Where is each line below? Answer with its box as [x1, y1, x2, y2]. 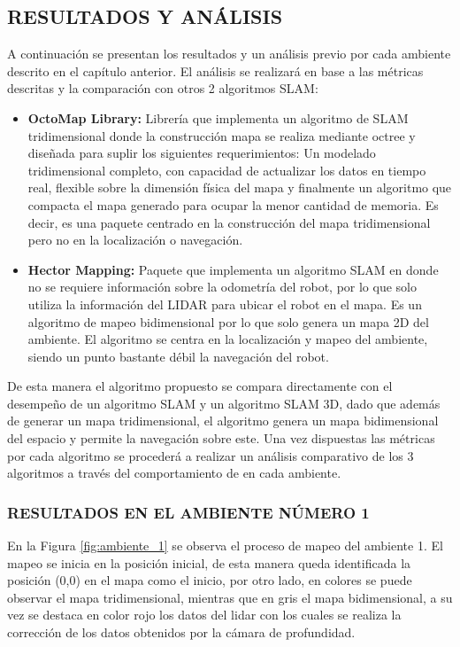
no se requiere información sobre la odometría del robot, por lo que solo [27, 277, 417, 296]
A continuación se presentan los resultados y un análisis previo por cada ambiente [7, 44, 451, 63]
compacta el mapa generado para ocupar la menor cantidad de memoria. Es [27, 195, 439, 214]
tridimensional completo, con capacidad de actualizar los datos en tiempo [27, 160, 426, 179]
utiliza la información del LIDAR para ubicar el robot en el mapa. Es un [27, 294, 422, 313]
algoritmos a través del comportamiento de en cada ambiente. [7, 464, 341, 482]
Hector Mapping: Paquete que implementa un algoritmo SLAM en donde [27, 260, 439, 278]
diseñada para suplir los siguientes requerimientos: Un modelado [27, 144, 376, 162]
